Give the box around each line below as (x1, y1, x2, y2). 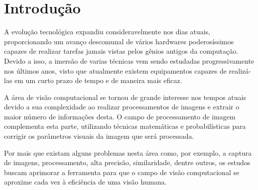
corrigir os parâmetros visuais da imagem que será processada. (4, 131, 194, 141)
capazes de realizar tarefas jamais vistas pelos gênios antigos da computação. (4, 46, 239, 56)
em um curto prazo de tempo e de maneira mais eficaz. (14, 75, 182, 86)
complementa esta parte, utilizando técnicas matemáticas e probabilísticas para (4, 121, 246, 131)
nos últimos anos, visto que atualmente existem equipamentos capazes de (4, 65, 227, 76)
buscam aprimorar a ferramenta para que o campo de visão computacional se (4, 167, 240, 177)
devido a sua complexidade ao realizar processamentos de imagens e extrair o (4, 101, 240, 112)
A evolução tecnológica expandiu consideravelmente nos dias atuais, (4, 26, 211, 37)
